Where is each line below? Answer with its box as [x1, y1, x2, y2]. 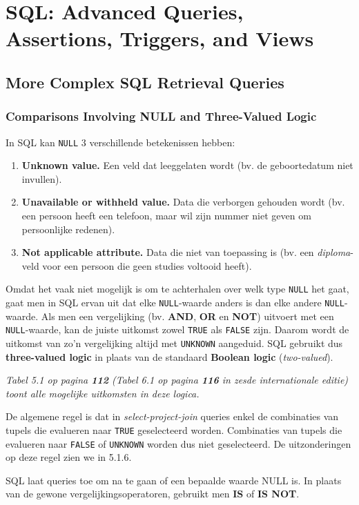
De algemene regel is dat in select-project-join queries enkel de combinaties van [6, 409, 339, 424]
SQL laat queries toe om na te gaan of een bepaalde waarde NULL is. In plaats [6, 473, 342, 487]
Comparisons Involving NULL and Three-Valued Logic [6, 108, 317, 125]
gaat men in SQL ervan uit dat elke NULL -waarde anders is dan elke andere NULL [6, 295, 345, 310]
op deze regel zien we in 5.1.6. [6, 450, 132, 464]
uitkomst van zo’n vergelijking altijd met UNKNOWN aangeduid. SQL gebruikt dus [6, 335, 343, 350]
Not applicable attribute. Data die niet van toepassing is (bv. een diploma [21, 245, 351, 259]
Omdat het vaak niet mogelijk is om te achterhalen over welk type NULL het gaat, [6, 281, 349, 296]
